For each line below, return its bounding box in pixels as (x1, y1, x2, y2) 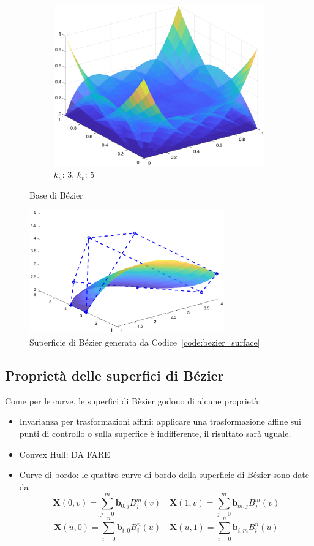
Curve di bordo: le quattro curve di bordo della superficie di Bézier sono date (19, 468, 309, 481)
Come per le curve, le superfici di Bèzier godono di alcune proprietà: (5, 394, 261, 407)
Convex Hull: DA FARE (19, 447, 110, 460)
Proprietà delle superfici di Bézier (5, 365, 224, 384)
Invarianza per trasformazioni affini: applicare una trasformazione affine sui (19, 415, 301, 428)
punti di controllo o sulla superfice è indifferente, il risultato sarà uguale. (19, 427, 291, 439)
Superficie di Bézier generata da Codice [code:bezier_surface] (29, 335, 260, 348)
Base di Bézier (29, 188, 83, 201)
